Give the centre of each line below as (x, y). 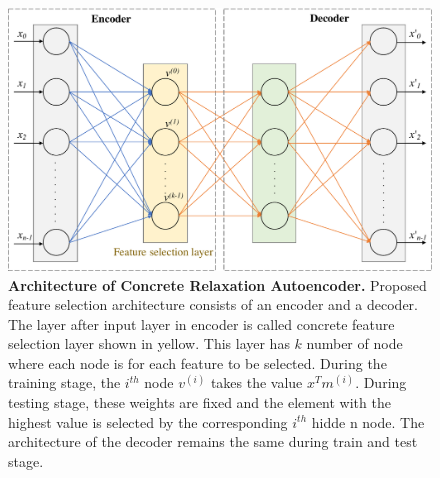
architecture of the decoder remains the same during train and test (213, 441)
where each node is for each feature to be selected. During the (197, 362)
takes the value (256, 382)
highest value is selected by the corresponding (148, 421)
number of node (354, 343)
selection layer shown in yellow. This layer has (149, 343)
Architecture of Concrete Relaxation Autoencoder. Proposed (217, 284)
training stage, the (64, 382)
